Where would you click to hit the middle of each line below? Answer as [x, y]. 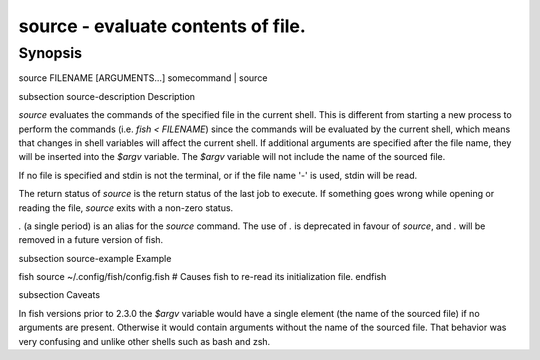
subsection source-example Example [95, 258]
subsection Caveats [59, 295]
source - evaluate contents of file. [162, 26]
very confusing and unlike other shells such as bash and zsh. [144, 341]
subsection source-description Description [106, 96]
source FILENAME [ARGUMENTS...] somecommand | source [143, 78]
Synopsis [50, 53]
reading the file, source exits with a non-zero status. [126, 207]
